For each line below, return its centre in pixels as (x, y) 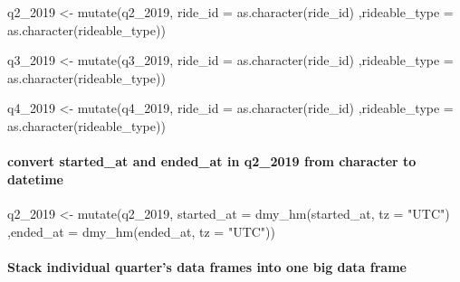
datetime (35, 179)
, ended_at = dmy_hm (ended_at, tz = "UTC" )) (142, 231)
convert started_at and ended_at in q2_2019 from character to (212, 161)
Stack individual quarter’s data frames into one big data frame (207, 266)
